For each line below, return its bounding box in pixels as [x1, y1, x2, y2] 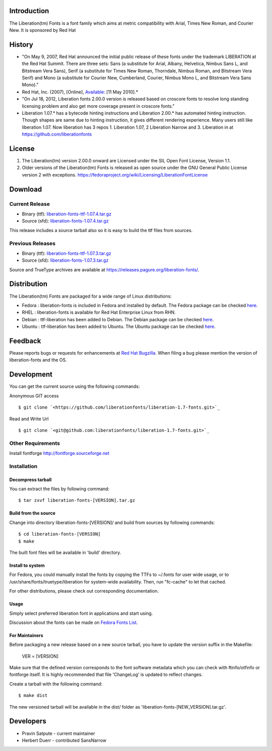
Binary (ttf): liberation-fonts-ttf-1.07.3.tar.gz [22, 250, 112, 256]
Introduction [9, 7, 49, 15]
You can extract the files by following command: [9, 486, 110, 492]
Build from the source [9, 510, 55, 516]
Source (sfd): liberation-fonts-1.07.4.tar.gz [22, 218, 109, 224]
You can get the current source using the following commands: [9, 383, 141, 389]
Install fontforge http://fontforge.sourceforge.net [9, 450, 110, 456]
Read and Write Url [9, 416, 49, 422]
